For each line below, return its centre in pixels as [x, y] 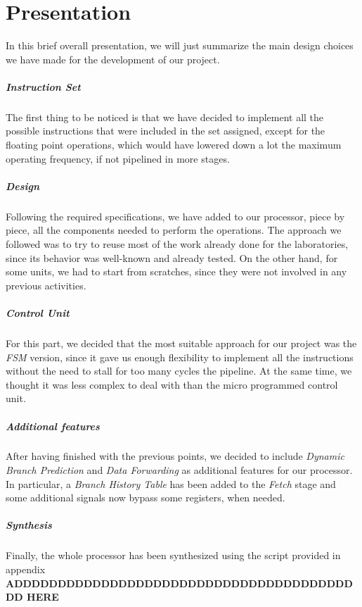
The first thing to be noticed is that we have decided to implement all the [165, 117]
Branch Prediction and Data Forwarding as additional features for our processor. [179, 470]
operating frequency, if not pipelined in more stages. [118, 158]
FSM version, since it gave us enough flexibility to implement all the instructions [180, 357]
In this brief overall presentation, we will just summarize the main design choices [180, 45]
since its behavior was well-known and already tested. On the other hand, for [172, 257]
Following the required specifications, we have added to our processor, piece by [175, 216]
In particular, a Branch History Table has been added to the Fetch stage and [171, 483]
